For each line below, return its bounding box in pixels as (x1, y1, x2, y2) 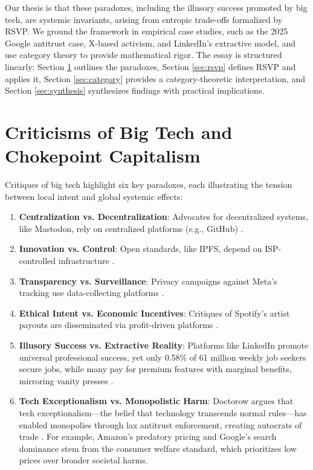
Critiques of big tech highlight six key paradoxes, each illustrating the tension (5, 178, 292, 191)
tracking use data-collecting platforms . (19, 286, 164, 299)
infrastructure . (58, 254, 115, 267)
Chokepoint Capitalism (5, 143, 201, 168)
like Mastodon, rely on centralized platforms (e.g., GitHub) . (19, 222, 244, 234)
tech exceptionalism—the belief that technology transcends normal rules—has (19, 406, 307, 419)
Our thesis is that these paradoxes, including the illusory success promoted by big (5, 1, 308, 13)
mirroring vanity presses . (19, 374, 114, 387)
